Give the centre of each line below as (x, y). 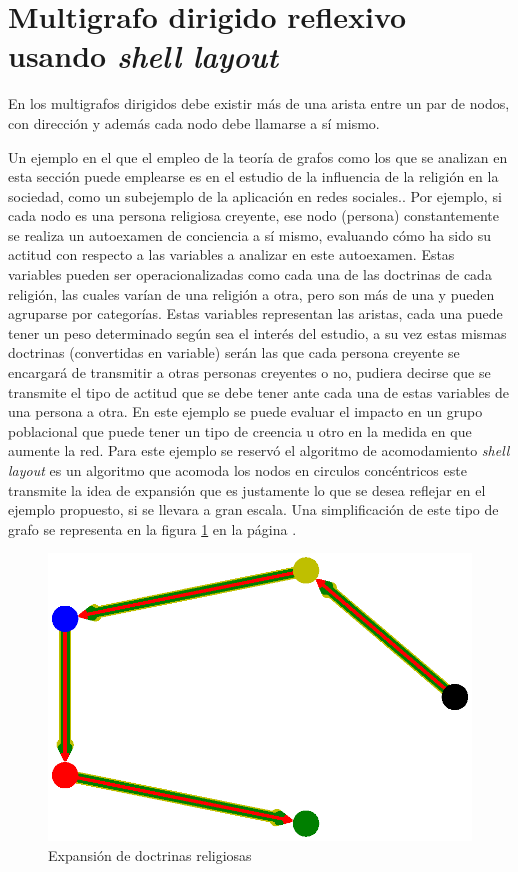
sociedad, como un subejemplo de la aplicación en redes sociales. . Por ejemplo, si (255, 195)
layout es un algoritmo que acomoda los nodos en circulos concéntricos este (237, 470)
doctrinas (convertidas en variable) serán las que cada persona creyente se (234, 352)
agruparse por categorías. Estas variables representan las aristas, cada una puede (255, 313)
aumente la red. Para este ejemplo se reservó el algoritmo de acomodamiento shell (259, 450)
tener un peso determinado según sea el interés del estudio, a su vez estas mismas (257, 332)
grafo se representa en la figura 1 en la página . (152, 528)
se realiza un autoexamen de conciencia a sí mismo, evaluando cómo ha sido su (249, 234)
